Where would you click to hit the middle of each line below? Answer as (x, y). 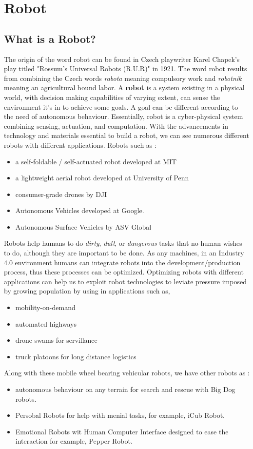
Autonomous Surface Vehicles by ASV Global (83, 226)
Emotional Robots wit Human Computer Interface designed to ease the (122, 431)
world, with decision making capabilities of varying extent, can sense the (112, 97)
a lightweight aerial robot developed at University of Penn (102, 178)
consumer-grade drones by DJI (61, 194)
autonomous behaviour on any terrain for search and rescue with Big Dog (125, 389)
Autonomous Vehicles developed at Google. (80, 210)
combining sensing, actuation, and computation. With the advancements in (116, 126)
